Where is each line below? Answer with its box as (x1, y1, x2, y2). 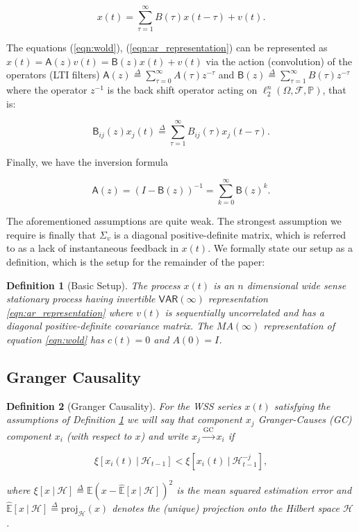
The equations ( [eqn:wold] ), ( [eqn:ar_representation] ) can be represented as (6, 40, 328, 55)
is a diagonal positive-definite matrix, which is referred (114, 227, 347, 241)
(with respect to (66, 428, 132, 443)
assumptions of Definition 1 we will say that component (6, 412, 242, 427)
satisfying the (274, 398, 331, 413)
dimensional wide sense (247, 277, 347, 292)
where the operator (6, 83, 87, 97)
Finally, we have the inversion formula (6, 155, 168, 169)
